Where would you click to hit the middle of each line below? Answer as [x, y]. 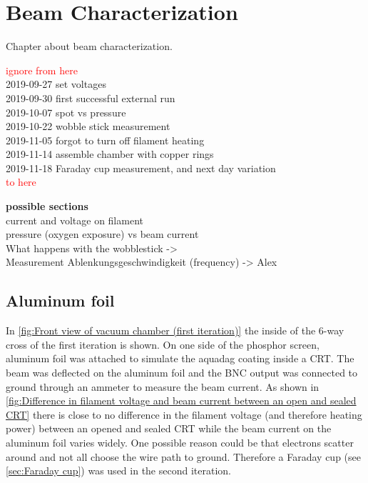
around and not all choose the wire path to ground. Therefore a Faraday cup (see [183, 456]
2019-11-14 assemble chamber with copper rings [110, 154]
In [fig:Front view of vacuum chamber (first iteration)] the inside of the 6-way [175, 330]
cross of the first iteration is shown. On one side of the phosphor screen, [163, 344]
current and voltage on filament [75, 220]
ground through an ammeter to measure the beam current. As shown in [163, 386]
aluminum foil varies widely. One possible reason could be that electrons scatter [180, 442]
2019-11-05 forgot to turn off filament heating [105, 140]
